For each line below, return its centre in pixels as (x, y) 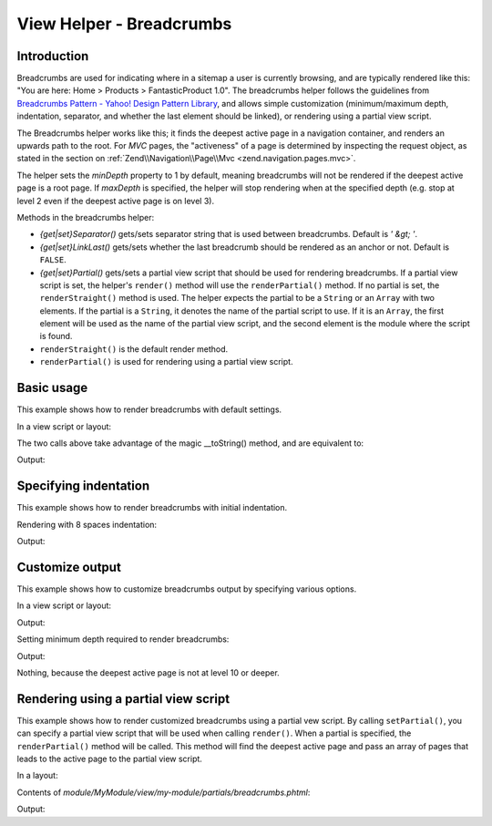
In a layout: (37, 776)
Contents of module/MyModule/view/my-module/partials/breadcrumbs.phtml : (164, 792)
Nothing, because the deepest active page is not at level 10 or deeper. (148, 672)
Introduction (53, 56)
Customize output (69, 567)
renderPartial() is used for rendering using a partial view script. (166, 362)
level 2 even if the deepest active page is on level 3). (115, 201)
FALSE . (53, 260)
